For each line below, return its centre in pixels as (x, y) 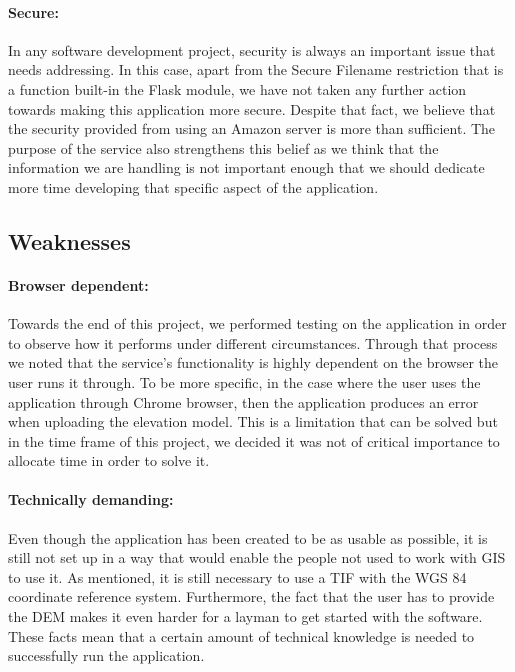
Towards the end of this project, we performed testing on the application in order (257, 323)
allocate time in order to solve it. (109, 460)
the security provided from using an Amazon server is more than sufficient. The (252, 128)
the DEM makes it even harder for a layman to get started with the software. (245, 616)
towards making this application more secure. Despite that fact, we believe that (252, 108)
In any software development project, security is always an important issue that (252, 49)
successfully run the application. (106, 655)
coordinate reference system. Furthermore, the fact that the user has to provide (251, 596)
